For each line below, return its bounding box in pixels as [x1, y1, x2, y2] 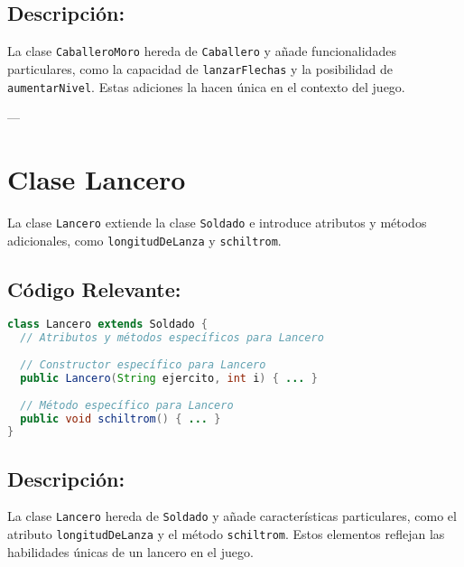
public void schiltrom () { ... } [20, 412, 221, 425]
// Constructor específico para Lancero [20, 358, 266, 372]
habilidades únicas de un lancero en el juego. [7, 542, 254, 561]
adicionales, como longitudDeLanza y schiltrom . [7, 230, 282, 249]
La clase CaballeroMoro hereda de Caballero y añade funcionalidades [7, 42, 396, 60]
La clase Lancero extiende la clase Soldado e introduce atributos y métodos [7, 212, 427, 231]
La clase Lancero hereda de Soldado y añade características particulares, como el [7, 507, 457, 525]
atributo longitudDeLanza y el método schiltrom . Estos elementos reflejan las [7, 525, 445, 544]
